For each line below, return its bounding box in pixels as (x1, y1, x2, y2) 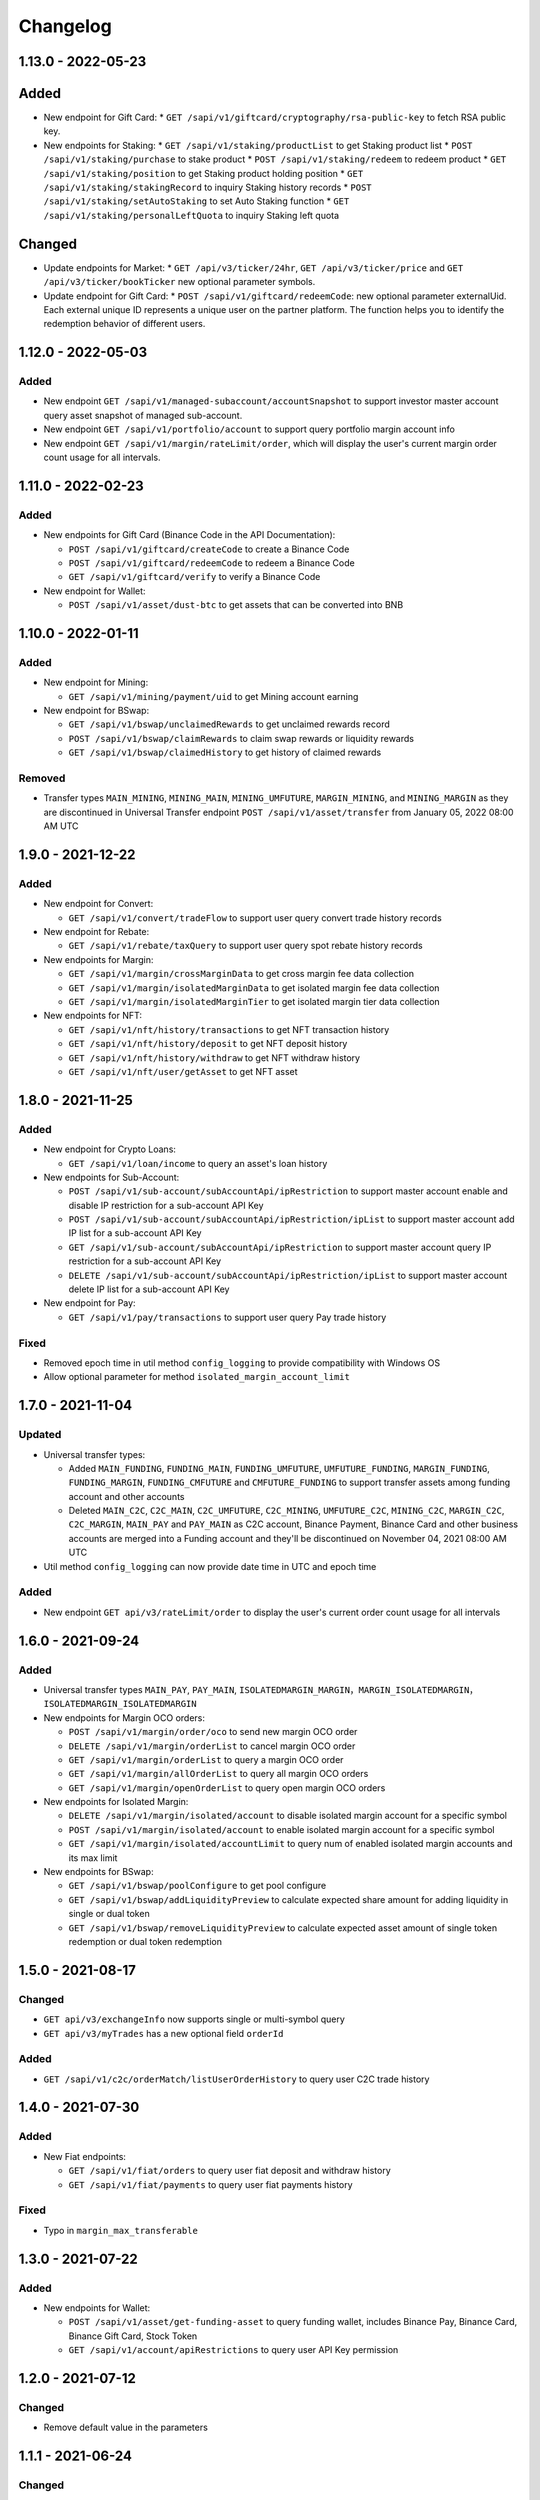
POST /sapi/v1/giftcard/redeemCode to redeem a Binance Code (68, 556, 355, 569)
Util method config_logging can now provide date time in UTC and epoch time (43, 1560, 377, 1572)
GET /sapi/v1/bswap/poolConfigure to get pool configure (68, 1880, 327, 1892)
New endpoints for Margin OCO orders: (43, 1711, 205, 1724)
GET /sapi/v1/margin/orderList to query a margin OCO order (68, 1753, 344, 1765)
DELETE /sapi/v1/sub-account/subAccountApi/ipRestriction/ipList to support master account (68, 1269, 508, 1281)
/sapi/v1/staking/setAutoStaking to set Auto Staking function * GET (43, 195, 350, 207)
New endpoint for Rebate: (43, 926, 150, 938)
